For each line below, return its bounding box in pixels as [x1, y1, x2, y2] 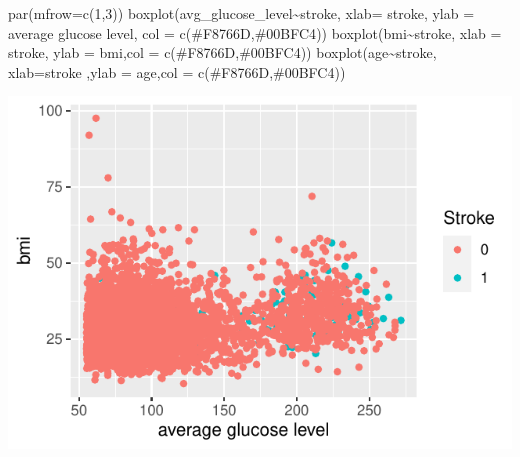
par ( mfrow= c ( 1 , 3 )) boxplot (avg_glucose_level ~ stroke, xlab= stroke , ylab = [8, 3, 475, 23]
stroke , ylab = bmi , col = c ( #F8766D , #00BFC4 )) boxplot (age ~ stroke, [8, 42, 437, 63]
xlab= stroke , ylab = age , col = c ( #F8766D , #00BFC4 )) [8, 61, 346, 82]
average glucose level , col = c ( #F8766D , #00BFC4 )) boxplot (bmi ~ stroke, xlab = [8, 22, 502, 43]
